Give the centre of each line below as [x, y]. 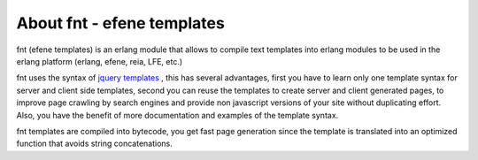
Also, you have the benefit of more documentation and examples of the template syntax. [177, 115]
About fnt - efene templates [120, 23]
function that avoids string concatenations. [94, 144]
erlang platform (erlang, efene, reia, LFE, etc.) [100, 61]
